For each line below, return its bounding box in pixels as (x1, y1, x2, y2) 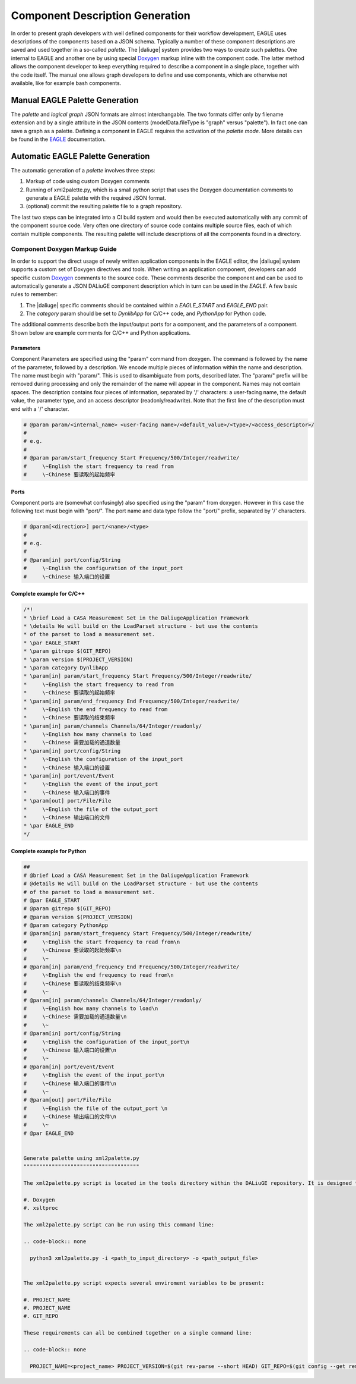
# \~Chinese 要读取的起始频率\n (23, 947, 122, 954)
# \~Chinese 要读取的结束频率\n (23, 980, 122, 987)
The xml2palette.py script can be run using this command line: (23, 1222, 215, 1228)
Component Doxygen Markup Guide (11, 245, 117, 253)
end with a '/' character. (11, 405, 69, 413)
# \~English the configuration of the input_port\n (23, 1038, 190, 1045)
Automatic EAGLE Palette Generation (11, 151, 150, 161)
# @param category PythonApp (23, 922, 109, 929)
